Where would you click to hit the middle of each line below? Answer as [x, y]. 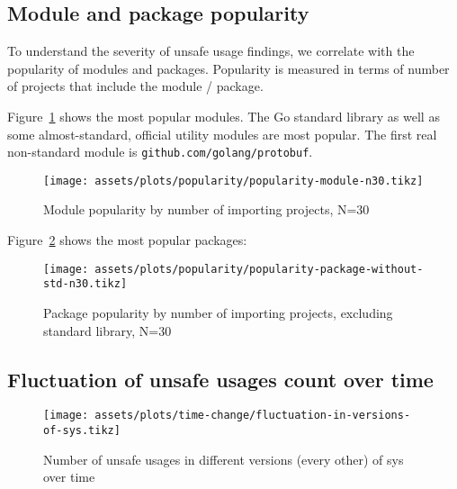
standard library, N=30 [108, 330]
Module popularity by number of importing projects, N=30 [206, 209]
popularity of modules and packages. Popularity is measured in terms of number [228, 68]
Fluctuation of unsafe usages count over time [220, 379]
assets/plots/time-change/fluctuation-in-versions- [253, 416]
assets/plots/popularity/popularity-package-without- [259, 269]
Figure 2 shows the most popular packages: [127, 240]
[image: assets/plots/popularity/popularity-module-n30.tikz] [233, 181]
